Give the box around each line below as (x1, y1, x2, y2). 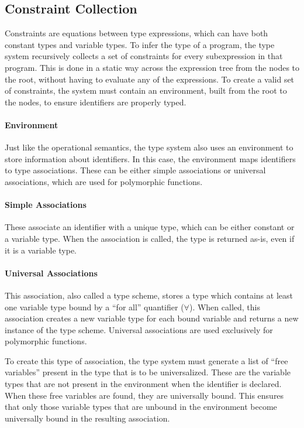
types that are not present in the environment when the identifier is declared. (5, 378, 282, 390)
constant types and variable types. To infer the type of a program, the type (5, 38, 275, 50)
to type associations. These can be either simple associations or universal (5, 164, 266, 176)
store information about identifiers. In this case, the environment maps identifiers (5, 152, 296, 165)
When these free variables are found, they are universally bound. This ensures (5, 389, 284, 401)
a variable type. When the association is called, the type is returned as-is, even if (5, 232, 295, 244)
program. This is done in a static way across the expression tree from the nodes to (5, 61, 300, 73)
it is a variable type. (5, 244, 77, 256)
